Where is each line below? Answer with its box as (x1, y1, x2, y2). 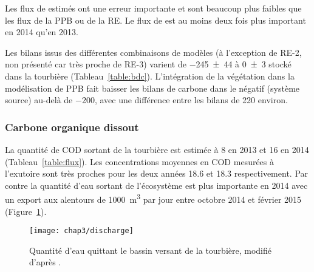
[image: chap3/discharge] (29, 226, 134, 236)
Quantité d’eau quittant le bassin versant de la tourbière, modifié (29, 243, 271, 256)
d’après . (29, 256, 61, 268)
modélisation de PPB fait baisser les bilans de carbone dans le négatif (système (5, 81, 300, 94)
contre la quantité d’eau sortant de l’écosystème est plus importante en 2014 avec (5, 178, 308, 191)
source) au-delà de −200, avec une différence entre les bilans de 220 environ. (5, 93, 288, 106)
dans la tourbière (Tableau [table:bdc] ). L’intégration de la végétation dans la (5, 69, 295, 82)
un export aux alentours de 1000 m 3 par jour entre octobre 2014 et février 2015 (5, 191, 302, 205)
